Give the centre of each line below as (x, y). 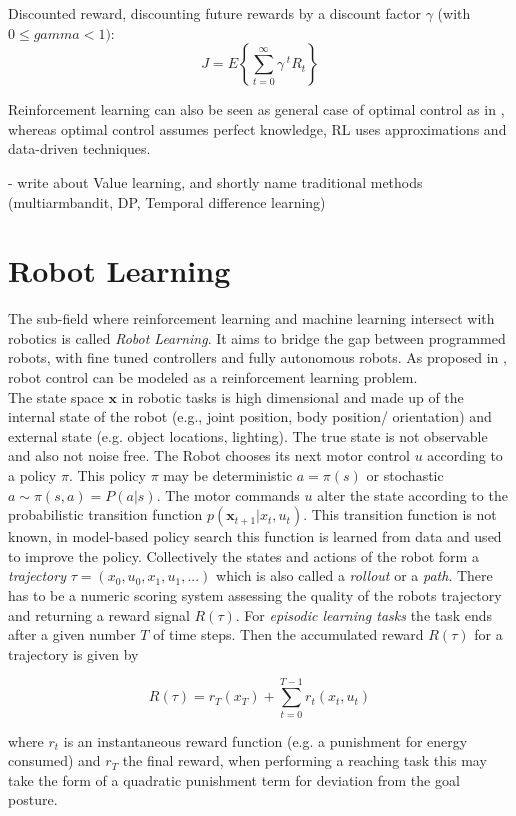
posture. (33, 799)
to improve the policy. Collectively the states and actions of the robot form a (243, 555)
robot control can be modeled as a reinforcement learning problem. (213, 377)
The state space (56, 396)
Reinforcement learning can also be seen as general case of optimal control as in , (256, 109)
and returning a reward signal (99, 614)
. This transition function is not (400, 514)
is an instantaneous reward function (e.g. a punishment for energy (265, 740)
